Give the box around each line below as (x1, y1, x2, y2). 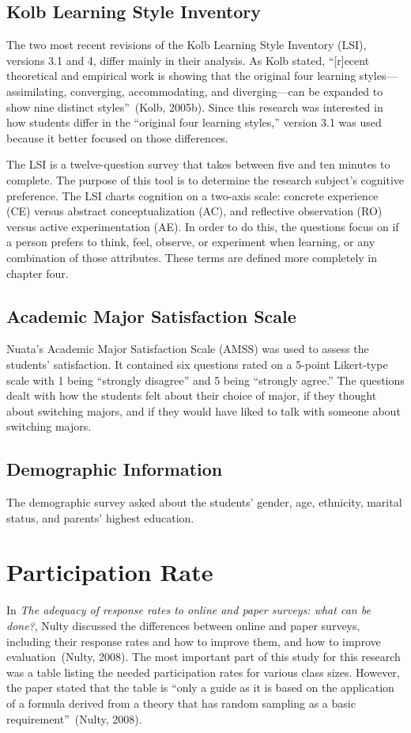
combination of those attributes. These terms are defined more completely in (6, 249, 378, 265)
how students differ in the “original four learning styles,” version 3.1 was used (6, 114, 382, 131)
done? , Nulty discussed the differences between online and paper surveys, (6, 617, 360, 633)
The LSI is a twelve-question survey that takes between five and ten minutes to (6, 156, 390, 173)
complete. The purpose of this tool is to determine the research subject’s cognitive (6, 171, 405, 188)
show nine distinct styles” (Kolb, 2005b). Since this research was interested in (6, 98, 383, 115)
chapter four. (6, 264, 69, 281)
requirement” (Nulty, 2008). (6, 710, 142, 727)
